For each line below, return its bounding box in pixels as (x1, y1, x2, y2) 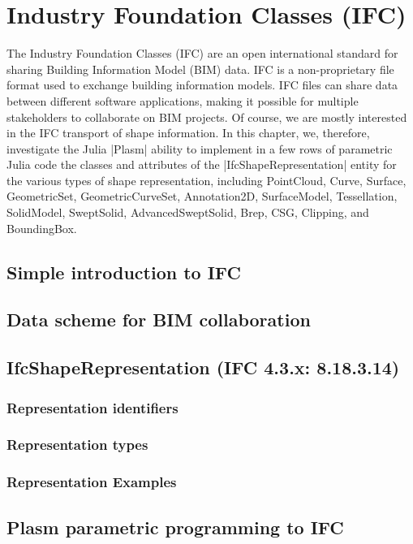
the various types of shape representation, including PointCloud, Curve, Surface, (6, 171, 407, 188)
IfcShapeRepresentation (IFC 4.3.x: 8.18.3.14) (6, 355, 400, 380)
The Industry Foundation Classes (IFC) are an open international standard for (6, 45, 398, 62)
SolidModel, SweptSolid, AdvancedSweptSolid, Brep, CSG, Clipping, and (6, 204, 369, 221)
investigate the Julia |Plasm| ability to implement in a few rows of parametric (6, 140, 393, 157)
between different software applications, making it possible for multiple (6, 92, 359, 109)
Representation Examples (6, 472, 177, 492)
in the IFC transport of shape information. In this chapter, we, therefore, (6, 124, 370, 141)
